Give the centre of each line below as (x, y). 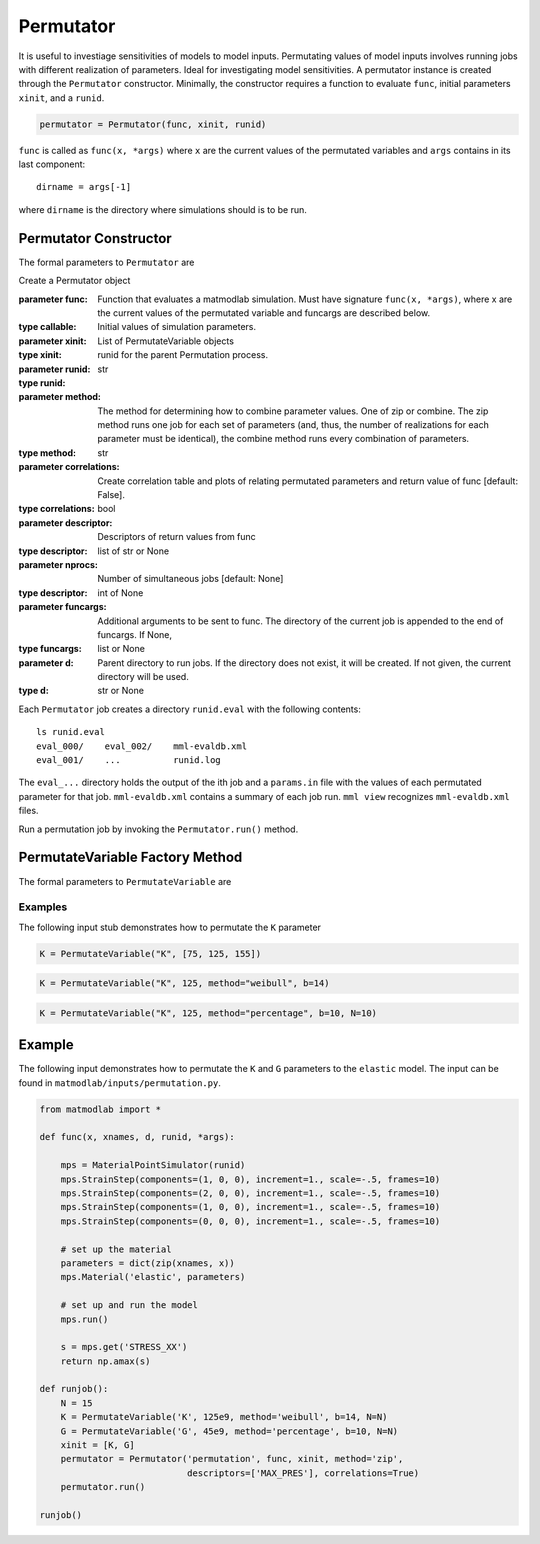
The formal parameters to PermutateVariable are (125, 881)
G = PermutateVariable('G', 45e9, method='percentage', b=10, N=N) (229, 1431)
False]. (111, 495)
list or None (121, 649)
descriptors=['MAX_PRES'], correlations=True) (303, 1473)
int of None (120, 592)
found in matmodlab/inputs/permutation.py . (120, 1082)
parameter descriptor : (65, 522)
